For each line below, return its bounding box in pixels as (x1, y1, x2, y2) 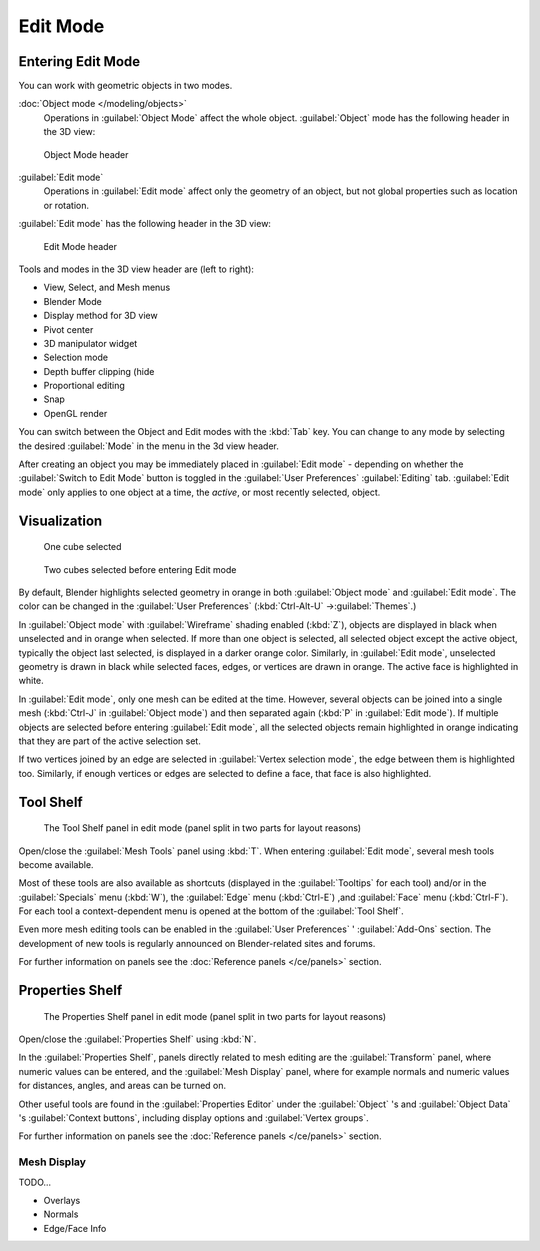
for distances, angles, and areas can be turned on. (18, 1080, 227, 1092)
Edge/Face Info (43, 1222, 107, 1234)
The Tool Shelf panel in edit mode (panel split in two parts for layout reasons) (43, 822, 362, 834)
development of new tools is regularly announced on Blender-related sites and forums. (18, 937, 376, 949)
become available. (18, 858, 94, 870)
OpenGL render (43, 407, 108, 419)
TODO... (18, 1176, 52, 1188)
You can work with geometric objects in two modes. (18, 80, 233, 92)
